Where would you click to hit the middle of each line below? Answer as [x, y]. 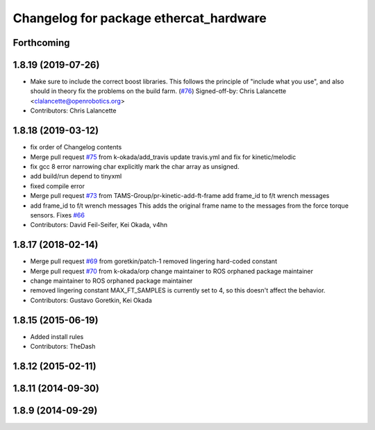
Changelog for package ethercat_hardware [140, 18]
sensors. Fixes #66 [57, 215]
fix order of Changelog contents [76, 147]
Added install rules [57, 336]
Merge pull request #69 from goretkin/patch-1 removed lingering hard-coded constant [154, 261]
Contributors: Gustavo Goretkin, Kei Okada [91, 300]
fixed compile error [58, 186]
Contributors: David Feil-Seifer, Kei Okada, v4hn [99, 225]
